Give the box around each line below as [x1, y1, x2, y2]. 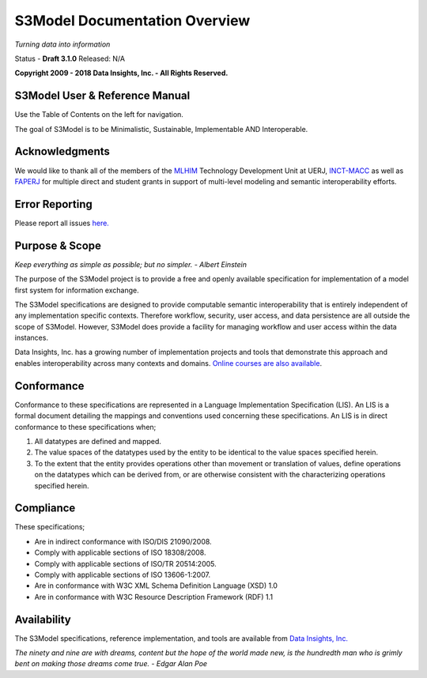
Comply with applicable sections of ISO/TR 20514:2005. [34, 559, 217, 568]
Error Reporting [14, 198, 93, 211]
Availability [14, 612, 71, 626]
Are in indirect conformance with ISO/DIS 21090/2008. [34, 537, 213, 546]
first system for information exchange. [14, 285, 139, 295]
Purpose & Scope [14, 239, 102, 252]
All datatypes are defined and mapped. [34, 436, 162, 446]
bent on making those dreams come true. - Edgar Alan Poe [14, 659, 208, 669]
